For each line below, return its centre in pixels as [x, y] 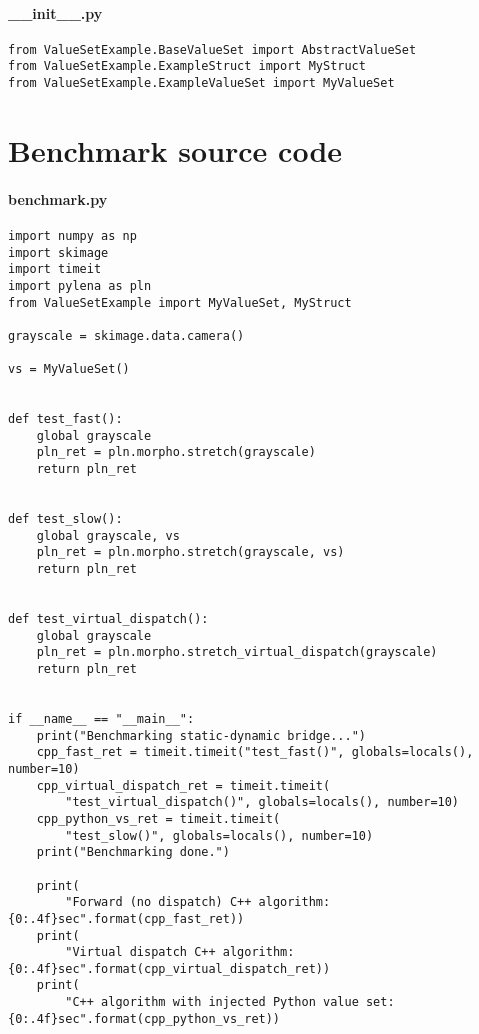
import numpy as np [72, 235]
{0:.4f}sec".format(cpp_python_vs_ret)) [144, 1018]
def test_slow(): [65, 519]
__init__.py [55, 12]
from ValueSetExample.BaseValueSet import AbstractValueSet [212, 49]
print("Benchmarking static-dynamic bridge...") [201, 735]
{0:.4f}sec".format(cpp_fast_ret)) [126, 918]
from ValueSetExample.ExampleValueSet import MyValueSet [201, 83]
